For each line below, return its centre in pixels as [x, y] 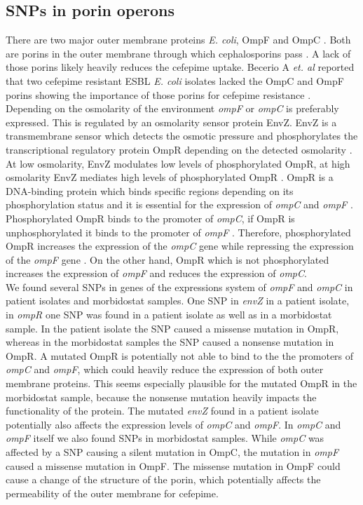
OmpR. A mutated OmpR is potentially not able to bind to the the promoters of [180, 355]
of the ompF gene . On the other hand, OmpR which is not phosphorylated [167, 259]
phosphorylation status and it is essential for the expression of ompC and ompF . [179, 204]
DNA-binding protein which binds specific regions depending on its [150, 190]
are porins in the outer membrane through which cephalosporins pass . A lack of [178, 53]
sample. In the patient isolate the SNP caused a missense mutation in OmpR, [172, 328]
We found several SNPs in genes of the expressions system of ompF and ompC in [179, 287]
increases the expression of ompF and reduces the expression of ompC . [156, 273]
